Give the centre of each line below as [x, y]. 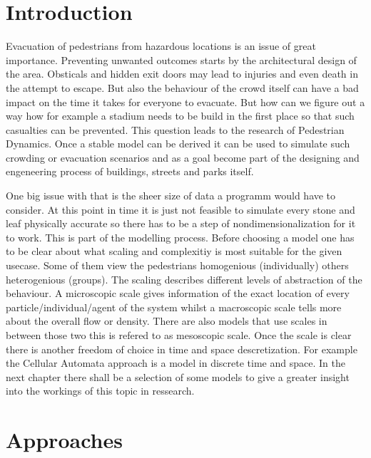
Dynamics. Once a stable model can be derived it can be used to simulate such [178, 144]
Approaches [64, 440]
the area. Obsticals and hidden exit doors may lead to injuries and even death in [182, 74]
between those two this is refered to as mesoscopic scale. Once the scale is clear [179, 335]
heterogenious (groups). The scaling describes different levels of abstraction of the [184, 279]
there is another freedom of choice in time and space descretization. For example [182, 349]
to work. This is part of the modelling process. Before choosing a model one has [180, 237]
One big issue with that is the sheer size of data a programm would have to [171, 196]
